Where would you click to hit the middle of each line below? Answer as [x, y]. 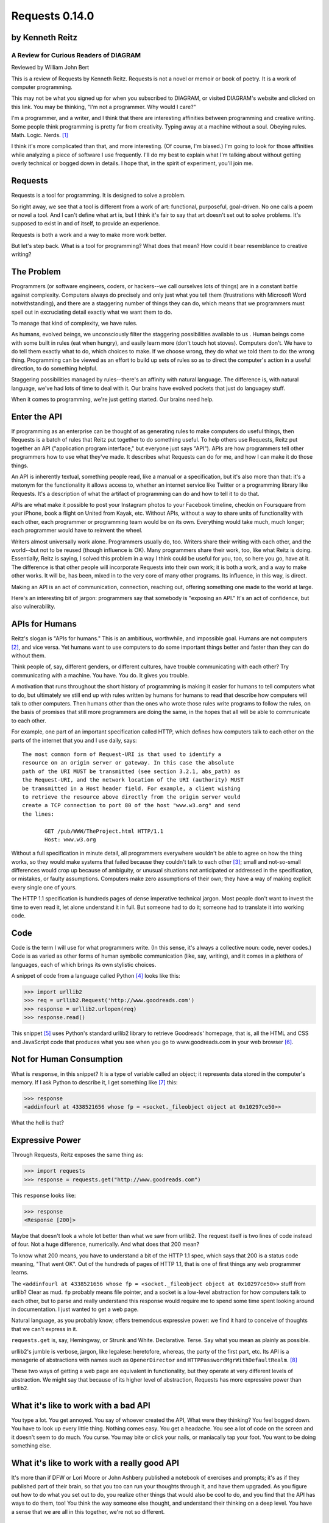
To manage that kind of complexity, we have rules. [74, 323]
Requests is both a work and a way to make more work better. [89, 235]
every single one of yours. [44, 887]
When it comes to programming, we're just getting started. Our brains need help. [112, 400]
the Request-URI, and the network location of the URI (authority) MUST [133, 780]
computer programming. [42, 87]
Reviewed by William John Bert [50, 68]
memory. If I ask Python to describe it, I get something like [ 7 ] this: [94, 1082]
